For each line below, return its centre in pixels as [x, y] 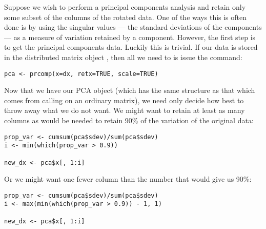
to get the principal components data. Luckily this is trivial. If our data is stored [131, 47]
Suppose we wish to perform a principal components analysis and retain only [125, 7]
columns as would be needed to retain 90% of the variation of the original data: [129, 120]
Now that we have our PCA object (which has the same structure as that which [130, 90]
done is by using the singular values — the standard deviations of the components [133, 27]
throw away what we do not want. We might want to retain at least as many [125, 110]
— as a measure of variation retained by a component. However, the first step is [130, 37]
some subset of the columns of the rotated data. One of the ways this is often [126, 17]
